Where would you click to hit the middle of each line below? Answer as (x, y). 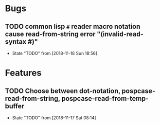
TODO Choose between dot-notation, (63, 91)
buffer (15, 106)
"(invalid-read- (120, 34)
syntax (16, 42)
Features (23, 73)
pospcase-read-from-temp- (105, 98)
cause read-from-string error (50, 34)
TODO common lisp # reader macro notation (73, 27)
